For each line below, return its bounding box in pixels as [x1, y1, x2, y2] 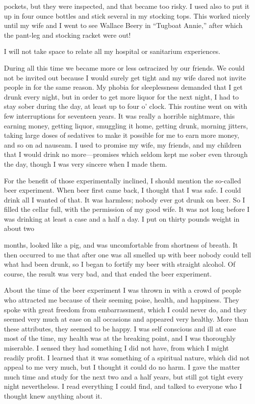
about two [4, 223, 34, 233]
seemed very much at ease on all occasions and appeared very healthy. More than [4, 314, 249, 324]
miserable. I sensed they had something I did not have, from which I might [4, 343, 229, 353]
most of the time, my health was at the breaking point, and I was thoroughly [4, 333, 236, 343]
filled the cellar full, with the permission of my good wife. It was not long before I [4, 204, 250, 214]
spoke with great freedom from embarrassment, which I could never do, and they [4, 304, 247, 314]
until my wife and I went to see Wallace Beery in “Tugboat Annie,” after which [4, 20, 243, 30]
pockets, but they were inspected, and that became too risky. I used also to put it [4, 1, 250, 11]
